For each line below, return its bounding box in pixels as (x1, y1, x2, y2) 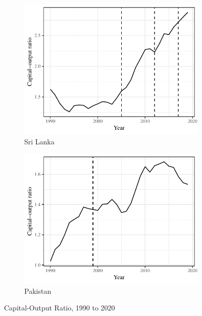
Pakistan (24, 285, 52, 296)
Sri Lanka (24, 136, 55, 146)
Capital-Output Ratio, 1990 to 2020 (4, 302, 115, 313)
